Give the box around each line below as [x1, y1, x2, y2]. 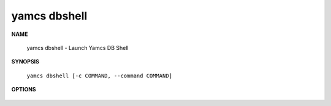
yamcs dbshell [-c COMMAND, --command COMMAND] [26, 72, 173, 79]
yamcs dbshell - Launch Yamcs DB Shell [26, 44, 129, 51]
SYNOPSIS [11, 58, 40, 65]
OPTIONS [11, 86, 36, 93]
